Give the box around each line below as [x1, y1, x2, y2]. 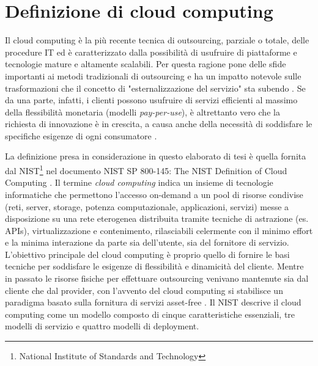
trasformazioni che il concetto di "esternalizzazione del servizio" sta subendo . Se [5, 81, 306, 94]
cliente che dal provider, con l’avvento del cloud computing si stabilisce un [5, 284, 283, 296]
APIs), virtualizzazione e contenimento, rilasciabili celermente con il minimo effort [5, 224, 313, 236]
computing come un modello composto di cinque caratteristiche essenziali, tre [5, 307, 295, 320]
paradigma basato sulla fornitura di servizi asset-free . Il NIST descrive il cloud [5, 296, 301, 309]
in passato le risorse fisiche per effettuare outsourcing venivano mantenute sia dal [5, 272, 309, 285]
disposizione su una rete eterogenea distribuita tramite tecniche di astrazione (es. [5, 212, 309, 225]
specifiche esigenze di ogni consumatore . [5, 129, 157, 142]
